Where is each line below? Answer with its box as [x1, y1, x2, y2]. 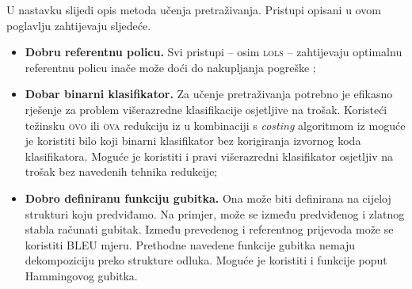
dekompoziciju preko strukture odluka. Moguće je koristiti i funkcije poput [25, 252, 387, 268]
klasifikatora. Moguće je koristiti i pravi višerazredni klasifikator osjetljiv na [25, 147, 394, 164]
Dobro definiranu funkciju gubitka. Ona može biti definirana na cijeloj [25, 189, 391, 206]
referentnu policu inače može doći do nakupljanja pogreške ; [25, 59, 316, 75]
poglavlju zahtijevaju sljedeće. [6, 17, 151, 33]
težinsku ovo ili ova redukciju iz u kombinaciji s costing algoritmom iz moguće [25, 116, 406, 133]
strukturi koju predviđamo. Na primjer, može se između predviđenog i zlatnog [25, 205, 405, 222]
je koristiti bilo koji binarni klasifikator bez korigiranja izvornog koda [25, 132, 361, 149]
